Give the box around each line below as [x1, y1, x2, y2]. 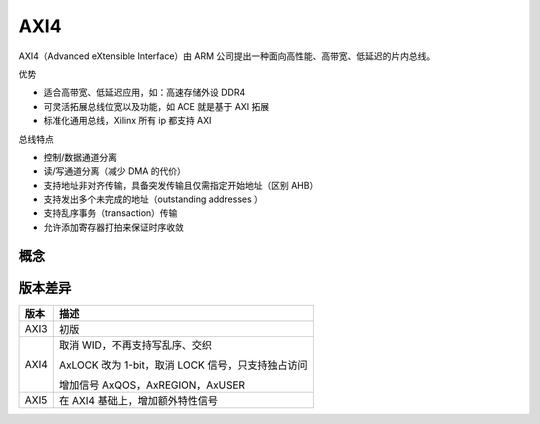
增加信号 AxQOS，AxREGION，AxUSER [58, 378, 245, 392]
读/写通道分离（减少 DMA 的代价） [43, 165, 187, 177]
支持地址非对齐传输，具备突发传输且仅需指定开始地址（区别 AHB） [43, 179, 319, 191]
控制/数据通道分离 [43, 151, 118, 163]
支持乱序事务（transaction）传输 [43, 207, 178, 219]
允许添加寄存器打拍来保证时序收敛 [43, 221, 184, 233]
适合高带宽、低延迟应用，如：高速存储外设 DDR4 [43, 86, 246, 99]
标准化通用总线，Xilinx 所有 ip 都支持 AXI [43, 115, 212, 127]
